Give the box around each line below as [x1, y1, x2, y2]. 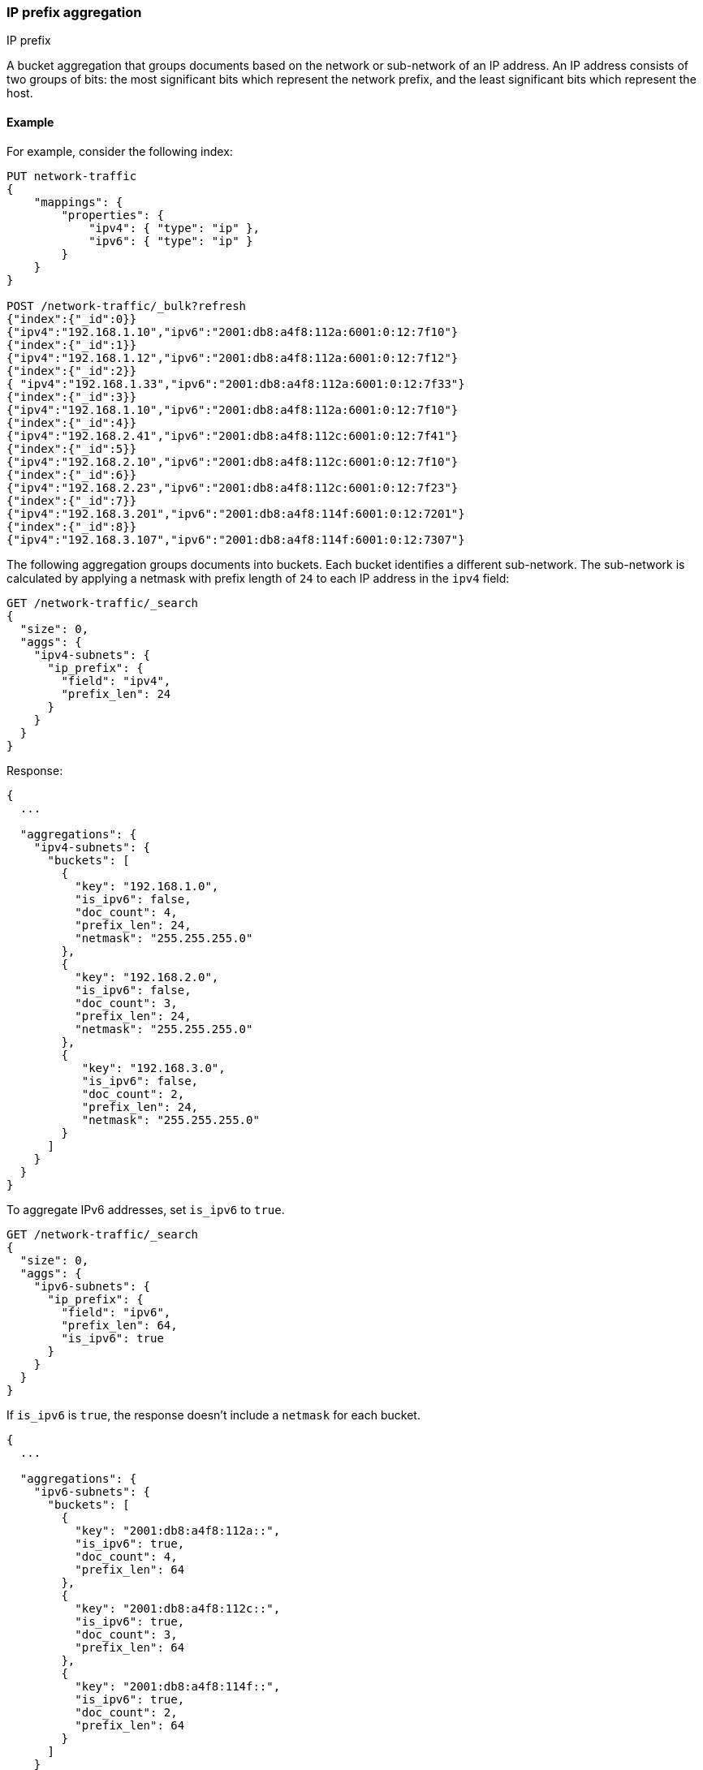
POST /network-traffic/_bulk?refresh [6, 299, 247, 312]
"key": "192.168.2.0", [75, 970, 219, 984]
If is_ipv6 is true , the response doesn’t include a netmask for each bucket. [6, 1407, 421, 1422]
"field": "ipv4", [61, 674, 171, 687]
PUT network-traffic [6, 169, 137, 183]
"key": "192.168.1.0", [75, 879, 219, 893]
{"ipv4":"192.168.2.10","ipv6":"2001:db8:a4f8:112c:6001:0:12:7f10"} [6, 454, 459, 468]
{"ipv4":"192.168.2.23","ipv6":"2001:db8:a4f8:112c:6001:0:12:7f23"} [6, 480, 459, 494]
